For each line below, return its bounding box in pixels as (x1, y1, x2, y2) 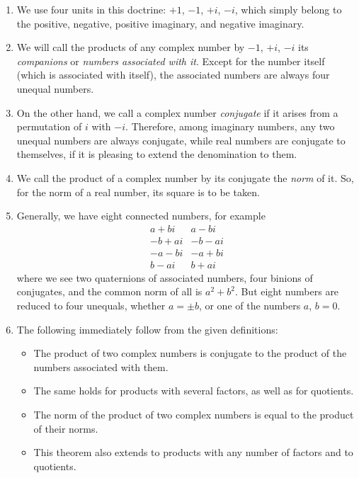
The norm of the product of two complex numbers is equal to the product (33, 407, 354, 421)
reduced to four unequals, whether (16, 298, 166, 313)
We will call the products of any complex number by (16, 40, 245, 55)
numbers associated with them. (33, 359, 169, 374)
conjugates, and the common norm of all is (16, 284, 203, 299)
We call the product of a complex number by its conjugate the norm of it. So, (16, 170, 354, 185)
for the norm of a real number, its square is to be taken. (16, 184, 260, 199)
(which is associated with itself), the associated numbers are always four (16, 67, 330, 82)
